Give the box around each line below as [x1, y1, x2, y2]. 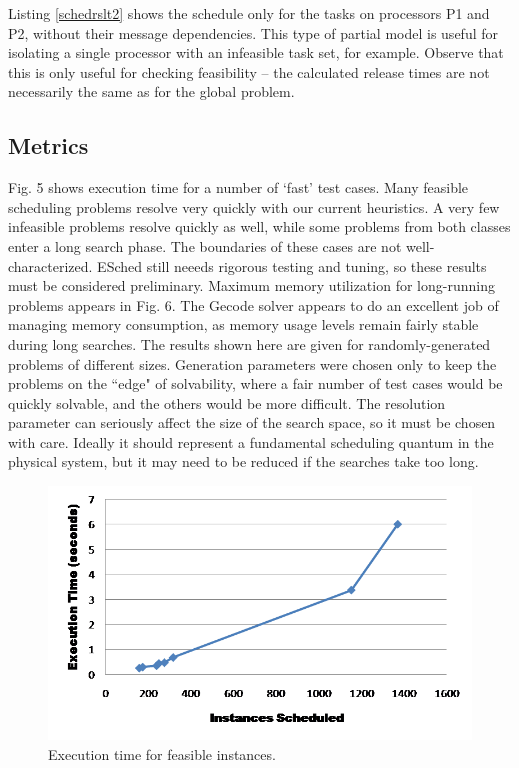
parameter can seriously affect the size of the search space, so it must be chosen [8, 412, 496, 433]
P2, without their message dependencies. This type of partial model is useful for [8, 22, 498, 43]
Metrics [8, 130, 89, 161]
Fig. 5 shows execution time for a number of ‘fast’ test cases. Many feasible [8, 177, 469, 198]
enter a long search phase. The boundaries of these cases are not [8, 235, 402, 256]
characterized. [8, 255, 93, 276]
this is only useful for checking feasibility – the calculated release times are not [8, 61, 490, 82]
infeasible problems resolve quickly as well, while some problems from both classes [8, 216, 511, 237]
